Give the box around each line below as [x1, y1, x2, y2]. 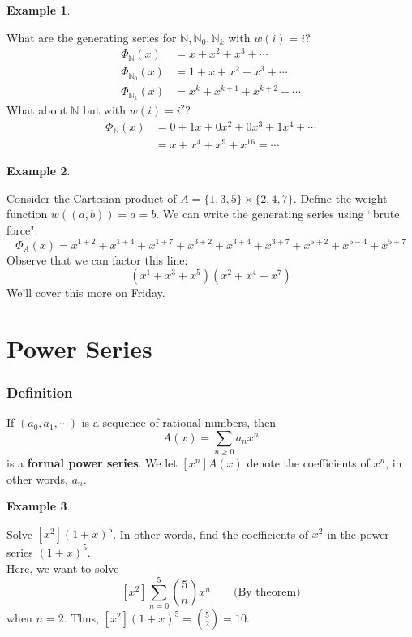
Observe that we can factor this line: [6, 251, 188, 268]
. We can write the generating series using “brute [156, 205, 400, 222]
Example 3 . [6, 497, 71, 514]
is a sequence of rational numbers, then [81, 414, 277, 431]
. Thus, [63, 609, 99, 626]
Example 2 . [6, 162, 71, 179]
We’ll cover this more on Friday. [6, 284, 165, 301]
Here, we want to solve [6, 559, 119, 576]
